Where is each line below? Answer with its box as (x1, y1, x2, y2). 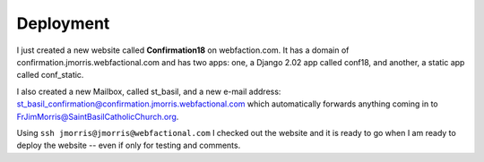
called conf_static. (16, 70, 84, 81)
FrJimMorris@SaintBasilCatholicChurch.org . (16, 111, 179, 122)
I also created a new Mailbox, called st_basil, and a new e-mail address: (16, 86, 281, 97)
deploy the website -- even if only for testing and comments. (16, 140, 241, 151)
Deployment (16, 13, 110, 33)
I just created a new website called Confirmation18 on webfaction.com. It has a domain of (16, 45, 350, 55)
